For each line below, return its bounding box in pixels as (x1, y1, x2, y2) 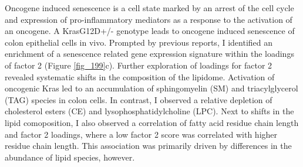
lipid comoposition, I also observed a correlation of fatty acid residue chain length (5, 116, 299, 128)
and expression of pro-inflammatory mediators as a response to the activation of (5, 13, 292, 25)
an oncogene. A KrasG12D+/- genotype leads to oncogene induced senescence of (5, 25, 295, 37)
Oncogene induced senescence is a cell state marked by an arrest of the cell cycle (5, 2, 294, 13)
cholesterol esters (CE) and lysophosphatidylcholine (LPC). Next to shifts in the (5, 105, 294, 117)
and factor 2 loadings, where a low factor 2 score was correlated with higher (5, 128, 278, 140)
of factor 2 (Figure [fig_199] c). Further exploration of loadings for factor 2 (5, 59, 272, 71)
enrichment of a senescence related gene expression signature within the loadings (5, 47, 294, 60)
